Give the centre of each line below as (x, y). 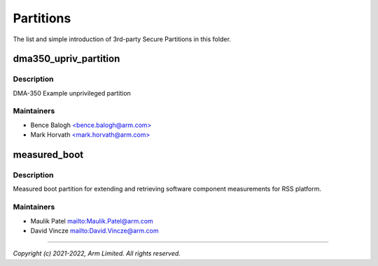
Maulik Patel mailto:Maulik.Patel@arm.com (92, 221)
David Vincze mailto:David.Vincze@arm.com (94, 230)
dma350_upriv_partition (66, 59)
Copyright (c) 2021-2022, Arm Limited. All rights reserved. (97, 253)
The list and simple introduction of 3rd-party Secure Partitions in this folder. (122, 39)
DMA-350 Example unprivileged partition (72, 93)
